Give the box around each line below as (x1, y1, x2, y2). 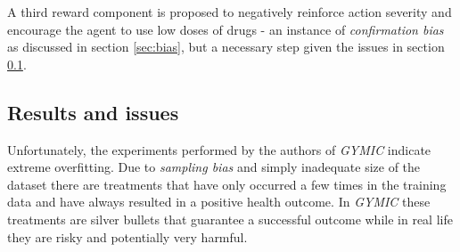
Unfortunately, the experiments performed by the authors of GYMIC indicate (7, 140, 431, 159)
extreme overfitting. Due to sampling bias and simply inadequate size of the (7, 158, 421, 176)
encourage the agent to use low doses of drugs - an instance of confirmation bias (7, 20, 444, 38)
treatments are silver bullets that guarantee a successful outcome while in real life (7, 209, 453, 228)
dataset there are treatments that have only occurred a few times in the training (7, 175, 447, 193)
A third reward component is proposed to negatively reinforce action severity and (7, 3, 452, 20)
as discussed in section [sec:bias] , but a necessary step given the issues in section (7, 37, 445, 56)
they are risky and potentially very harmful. (7, 227, 248, 246)
